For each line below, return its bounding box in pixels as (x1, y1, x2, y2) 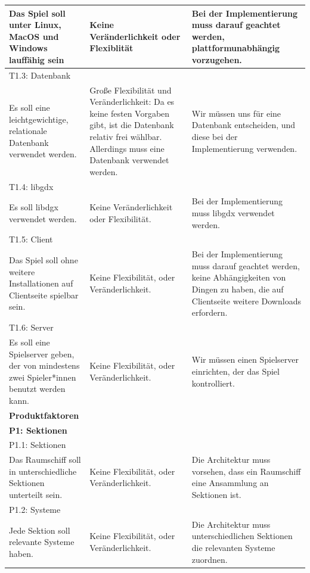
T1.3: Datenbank (9, 68, 71, 81)
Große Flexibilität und (89, 83, 172, 96)
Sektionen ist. (191, 488, 241, 501)
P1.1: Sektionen (9, 438, 66, 451)
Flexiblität (89, 42, 134, 54)
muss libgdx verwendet (191, 207, 275, 219)
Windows (9, 42, 48, 54)
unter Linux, (9, 18, 61, 31)
